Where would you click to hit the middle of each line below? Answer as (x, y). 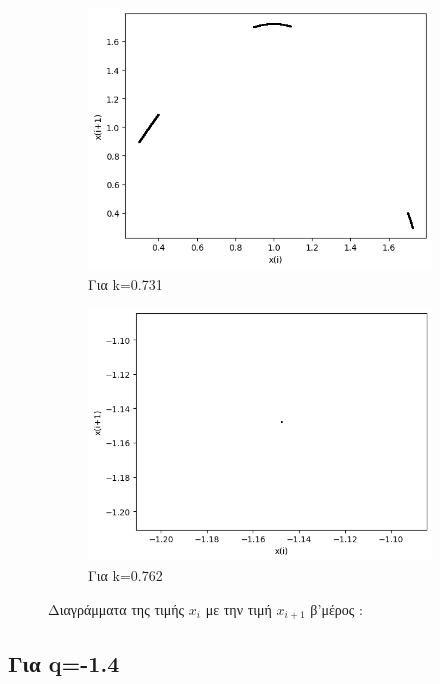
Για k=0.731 (125, 283)
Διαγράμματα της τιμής (116, 608)
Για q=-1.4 (64, 663)
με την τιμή (238, 608)
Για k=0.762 (125, 575)
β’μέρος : (336, 608)
